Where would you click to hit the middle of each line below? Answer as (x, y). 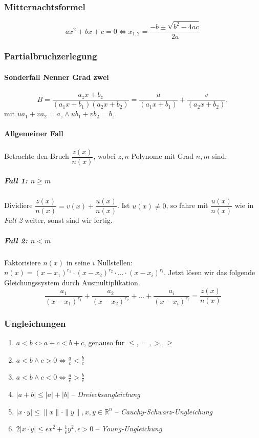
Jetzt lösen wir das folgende (212, 272)
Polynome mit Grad (163, 156)
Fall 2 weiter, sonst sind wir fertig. (58, 220)
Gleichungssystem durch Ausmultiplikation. (72, 282)
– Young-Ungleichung (129, 429)
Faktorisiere (23, 262)
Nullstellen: (115, 262)
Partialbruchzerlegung (51, 56)
